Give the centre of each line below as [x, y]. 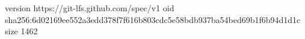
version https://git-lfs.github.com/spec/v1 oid [90, 8]
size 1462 [21, 31]
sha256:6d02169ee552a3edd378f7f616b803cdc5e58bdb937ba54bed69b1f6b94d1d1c [153, 19]
